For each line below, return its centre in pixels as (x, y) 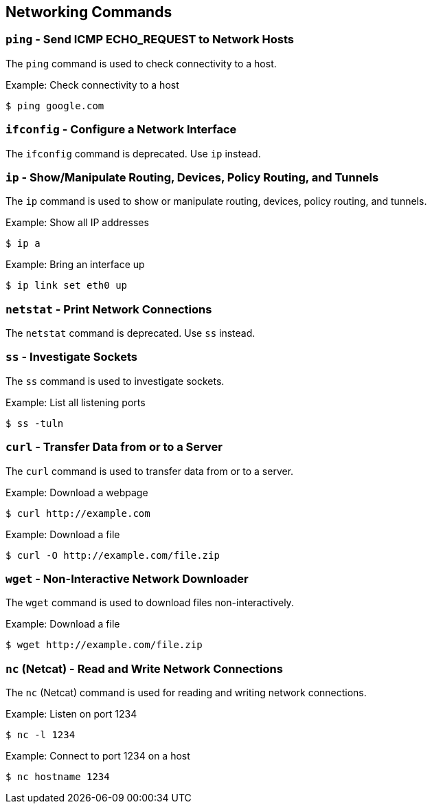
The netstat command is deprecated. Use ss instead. (130, 333)
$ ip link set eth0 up (67, 286)
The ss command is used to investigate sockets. (115, 381)
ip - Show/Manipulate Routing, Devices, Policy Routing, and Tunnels (192, 177)
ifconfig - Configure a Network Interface (121, 130)
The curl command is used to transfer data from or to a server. (150, 471)
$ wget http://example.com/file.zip (104, 645)
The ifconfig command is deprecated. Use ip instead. (133, 153)
